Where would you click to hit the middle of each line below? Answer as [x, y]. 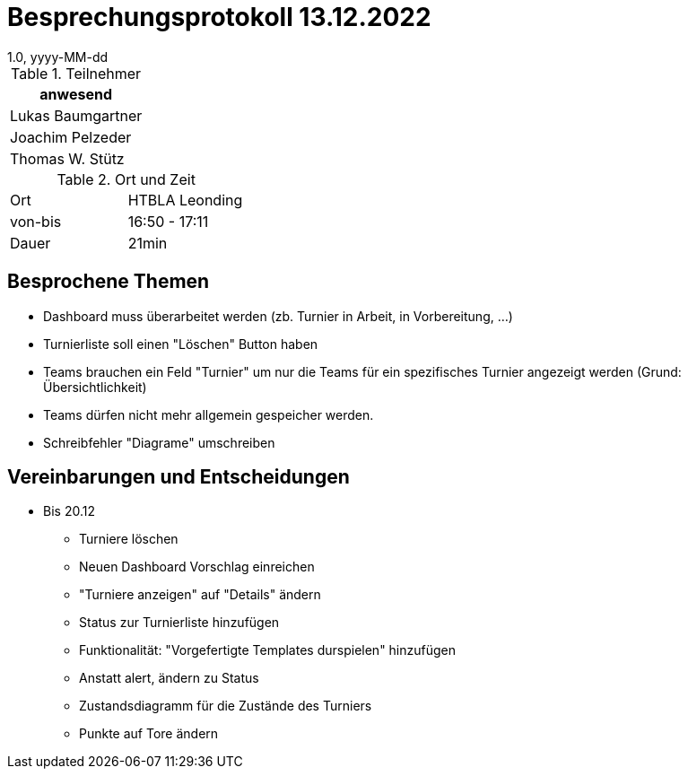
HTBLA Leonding [185, 200]
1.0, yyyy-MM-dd [58, 57]
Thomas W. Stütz [67, 158]
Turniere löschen [129, 539]
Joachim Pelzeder [71, 137]
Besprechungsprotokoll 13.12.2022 [219, 17]
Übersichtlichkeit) [95, 387]
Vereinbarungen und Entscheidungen [179, 477]
